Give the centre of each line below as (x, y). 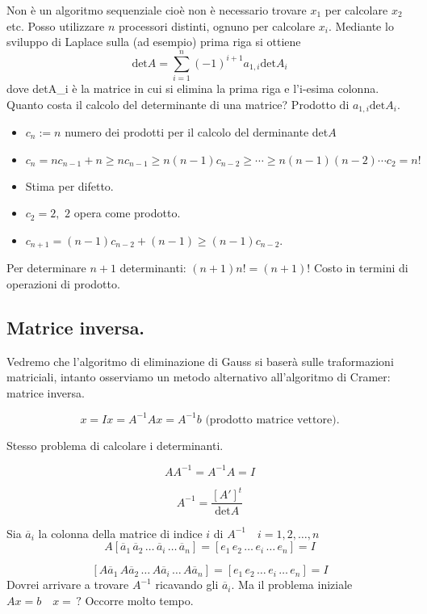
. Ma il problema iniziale (292, 585)
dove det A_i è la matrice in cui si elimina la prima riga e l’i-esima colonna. (193, 88)
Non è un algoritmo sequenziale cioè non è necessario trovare (157, 10)
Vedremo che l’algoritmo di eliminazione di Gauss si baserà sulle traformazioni (200, 361)
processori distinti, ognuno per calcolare (217, 25)
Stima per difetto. (69, 185)
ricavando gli (187, 585)
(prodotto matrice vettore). (272, 420)
